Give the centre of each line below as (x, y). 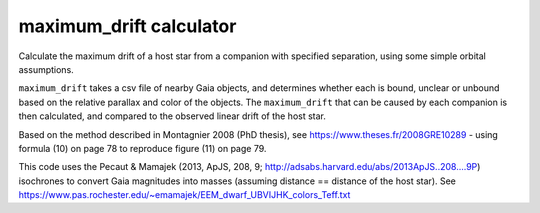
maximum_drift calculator (127, 26)
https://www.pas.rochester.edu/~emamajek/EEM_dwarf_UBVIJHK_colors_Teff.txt (184, 195)
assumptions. (46, 69)
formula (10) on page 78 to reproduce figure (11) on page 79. (142, 148)
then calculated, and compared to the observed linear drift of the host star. (172, 116)
